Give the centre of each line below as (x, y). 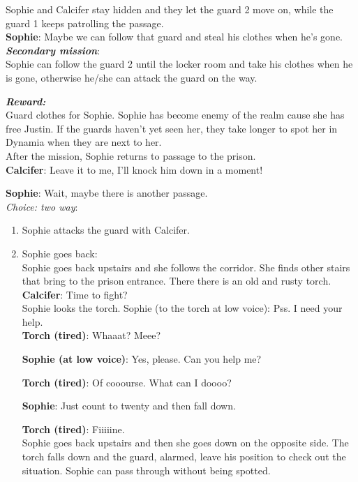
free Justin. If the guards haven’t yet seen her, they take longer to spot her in (172, 128)
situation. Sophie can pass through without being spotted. (146, 470)
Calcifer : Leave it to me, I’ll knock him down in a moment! (134, 169)
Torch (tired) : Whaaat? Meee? (91, 335)
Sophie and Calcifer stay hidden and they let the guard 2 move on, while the (170, 9)
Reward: (26, 101)
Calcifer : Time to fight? (75, 294)
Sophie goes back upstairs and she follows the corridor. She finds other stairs (186, 267)
